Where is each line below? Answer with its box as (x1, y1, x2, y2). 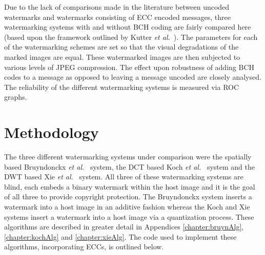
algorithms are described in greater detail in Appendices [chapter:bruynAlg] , (4, 221, 244, 232)
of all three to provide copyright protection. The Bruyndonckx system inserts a (4, 191, 252, 202)
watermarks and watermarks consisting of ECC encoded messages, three (4, 11, 231, 22)
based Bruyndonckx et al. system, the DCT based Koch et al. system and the (4, 161, 255, 172)
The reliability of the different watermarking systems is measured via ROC (4, 81, 239, 92)
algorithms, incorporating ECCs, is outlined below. (4, 241, 164, 252)
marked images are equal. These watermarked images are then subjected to (4, 51, 240, 62)
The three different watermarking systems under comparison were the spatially (4, 151, 252, 162)
